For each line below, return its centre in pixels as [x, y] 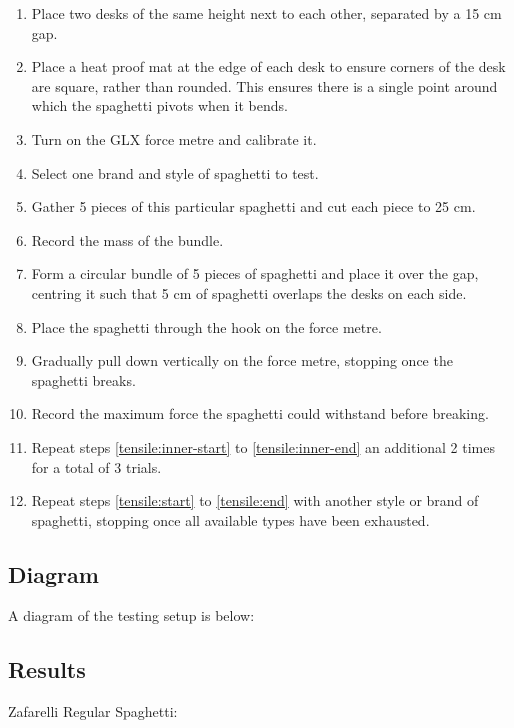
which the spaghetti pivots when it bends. [159, 105]
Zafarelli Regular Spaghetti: [93, 711]
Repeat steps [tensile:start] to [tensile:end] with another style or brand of [255, 500]
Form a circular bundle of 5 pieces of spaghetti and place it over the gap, [255, 273]
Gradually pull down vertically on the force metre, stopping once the [242, 360]
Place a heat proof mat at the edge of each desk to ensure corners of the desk [268, 66]
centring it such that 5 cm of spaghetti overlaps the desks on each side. [249, 292]
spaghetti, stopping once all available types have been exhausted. [230, 519]
